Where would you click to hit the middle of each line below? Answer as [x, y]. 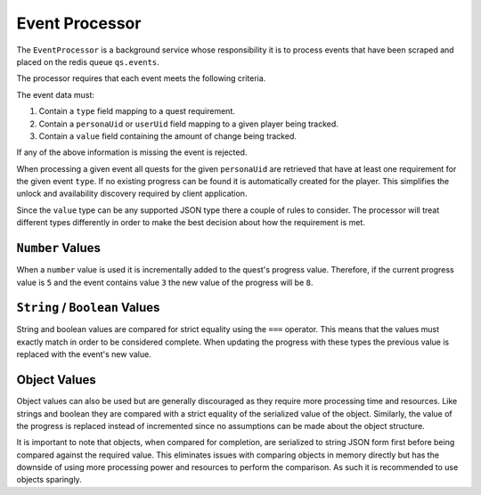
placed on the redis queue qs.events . [88, 61]
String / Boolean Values [88, 308]
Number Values [59, 248]
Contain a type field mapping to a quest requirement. [137, 111]
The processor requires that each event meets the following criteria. [141, 78]
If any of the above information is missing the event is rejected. [132, 152]
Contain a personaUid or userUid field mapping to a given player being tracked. [188, 124]
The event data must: [56, 94]
